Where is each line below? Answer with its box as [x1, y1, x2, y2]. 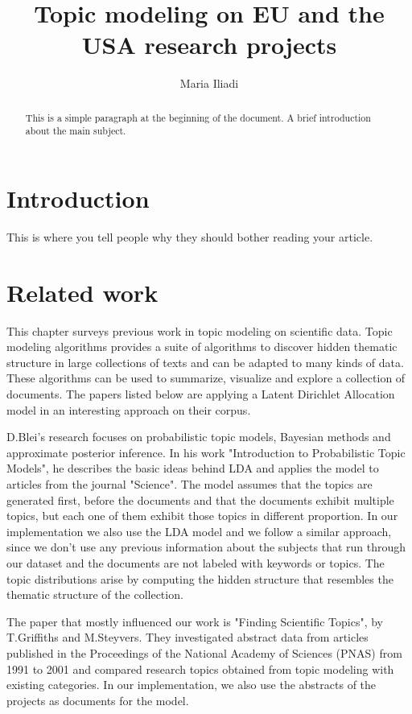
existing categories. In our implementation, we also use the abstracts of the [6, 676, 377, 693]
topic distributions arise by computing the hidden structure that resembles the [6, 570, 393, 587]
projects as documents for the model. [6, 691, 189, 708]
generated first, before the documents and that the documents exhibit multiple [6, 491, 394, 508]
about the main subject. [25, 124, 126, 138]
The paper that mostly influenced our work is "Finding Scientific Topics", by [6, 613, 383, 629]
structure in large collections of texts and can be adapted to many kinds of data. [6, 353, 404, 370]
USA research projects [81, 28, 337, 61]
